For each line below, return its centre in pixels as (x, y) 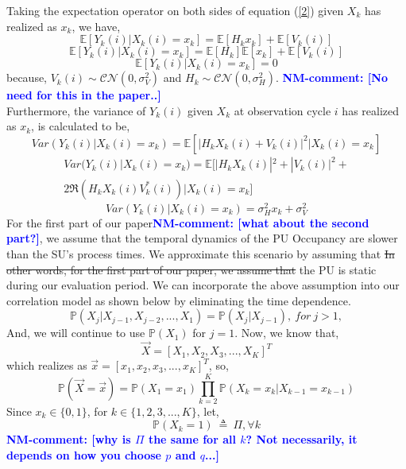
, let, (208, 411)
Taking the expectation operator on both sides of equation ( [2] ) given (175, 10)
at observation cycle (282, 110)
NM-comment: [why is (69, 439)
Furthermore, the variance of (76, 110)
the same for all (192, 439)
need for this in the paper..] (84, 95)
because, (27, 78)
